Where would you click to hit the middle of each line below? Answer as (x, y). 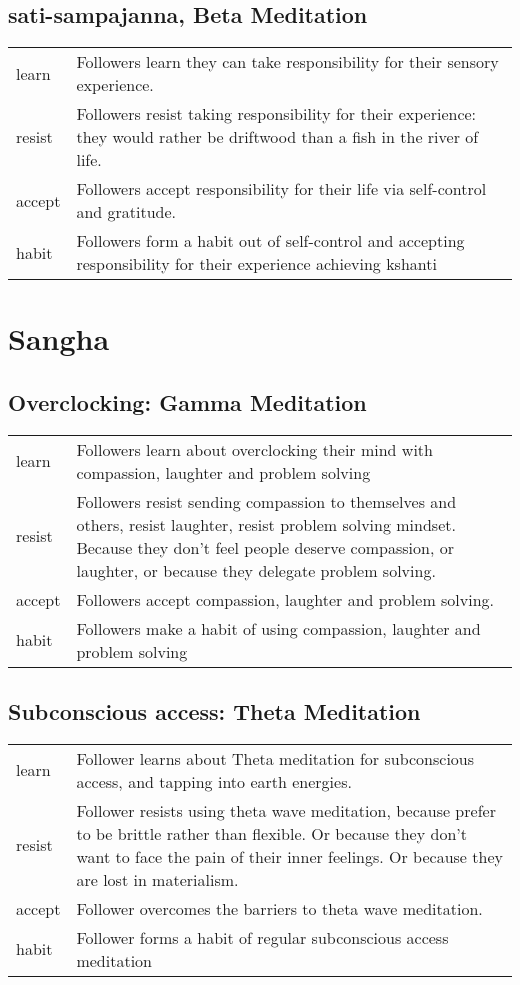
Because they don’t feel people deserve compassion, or (265, 547)
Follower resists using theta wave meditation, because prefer (286, 810)
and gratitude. (126, 212)
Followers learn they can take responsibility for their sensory (287, 62)
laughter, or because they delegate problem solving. (256, 570)
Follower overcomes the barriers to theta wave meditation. (279, 908)
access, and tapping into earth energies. (214, 781)
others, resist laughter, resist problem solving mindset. (266, 524)
